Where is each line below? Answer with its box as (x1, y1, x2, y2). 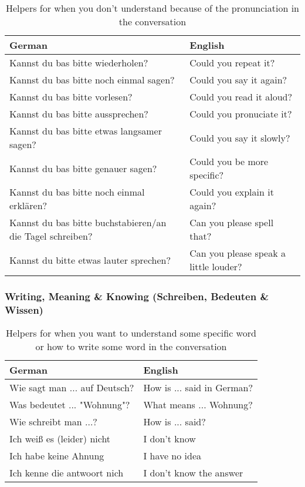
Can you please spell (189, 216, 274, 229)
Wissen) (5, 302, 43, 317)
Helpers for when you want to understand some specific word (6, 326, 256, 340)
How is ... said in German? (143, 381, 253, 395)
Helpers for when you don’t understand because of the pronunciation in (5, 1, 300, 15)
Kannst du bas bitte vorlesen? (9, 90, 133, 103)
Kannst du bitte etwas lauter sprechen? (9, 253, 171, 267)
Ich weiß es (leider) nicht (9, 432, 111, 446)
